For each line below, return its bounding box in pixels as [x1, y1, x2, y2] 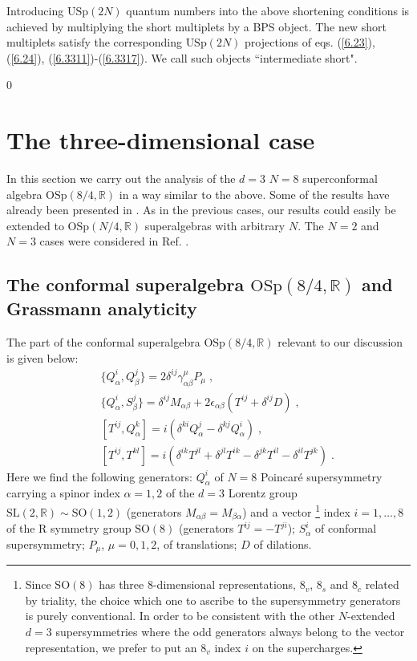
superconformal [302, 170, 378, 187]
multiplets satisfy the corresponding [6, 34, 182, 51]
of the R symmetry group [6, 520, 132, 537]
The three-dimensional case [6, 124, 315, 156]
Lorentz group [228, 485, 298, 501]
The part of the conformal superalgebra [6, 334, 200, 351]
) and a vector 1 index [242, 501, 350, 520]
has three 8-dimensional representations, [99, 576, 296, 593]
